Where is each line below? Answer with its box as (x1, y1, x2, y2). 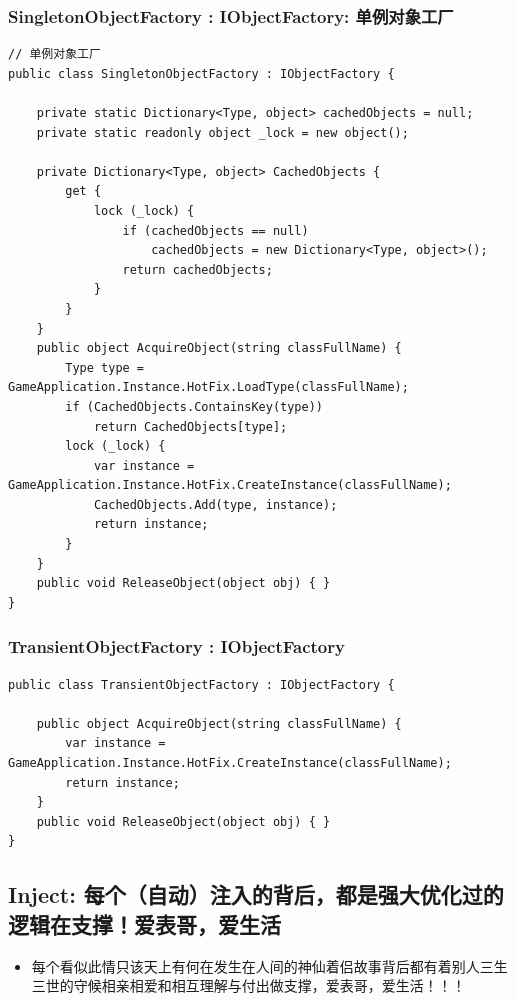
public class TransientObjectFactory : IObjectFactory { (8, 677, 395, 692)
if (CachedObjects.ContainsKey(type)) (65, 399, 323, 414)
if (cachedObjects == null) (122, 223, 309, 238)
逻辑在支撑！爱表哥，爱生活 (8, 908, 281, 939)
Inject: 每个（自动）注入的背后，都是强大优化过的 (8, 879, 504, 910)
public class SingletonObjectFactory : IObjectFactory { (8, 66, 395, 81)
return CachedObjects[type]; (93, 419, 288, 434)
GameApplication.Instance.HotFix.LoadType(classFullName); (8, 380, 409, 395)
